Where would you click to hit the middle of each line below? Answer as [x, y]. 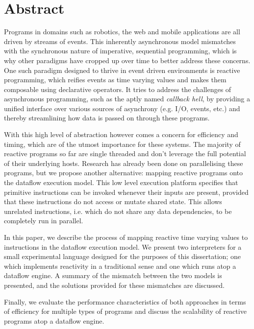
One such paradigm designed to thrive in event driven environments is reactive [122, 70]
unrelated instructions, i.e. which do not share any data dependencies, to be [118, 211]
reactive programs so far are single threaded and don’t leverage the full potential [125, 153]
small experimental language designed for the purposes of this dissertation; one [122, 256]
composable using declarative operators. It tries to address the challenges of [118, 89]
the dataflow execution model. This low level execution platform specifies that [121, 182]
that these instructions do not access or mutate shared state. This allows [113, 201]
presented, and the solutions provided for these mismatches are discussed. [114, 285]
